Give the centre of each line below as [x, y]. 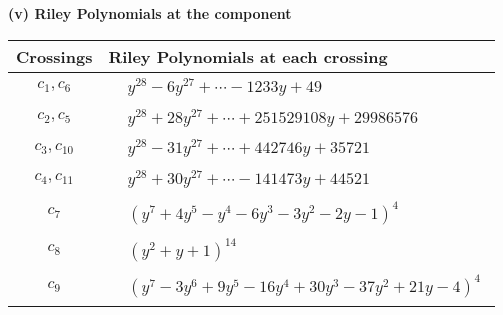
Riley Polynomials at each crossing [248, 56]
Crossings [54, 56]
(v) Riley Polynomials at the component [150, 13]
